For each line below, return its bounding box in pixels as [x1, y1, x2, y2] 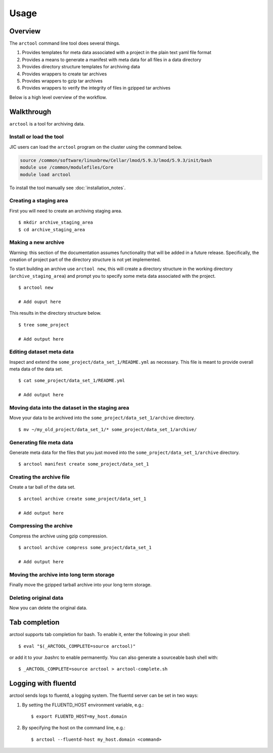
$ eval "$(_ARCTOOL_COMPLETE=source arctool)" [18, 643, 136, 649]
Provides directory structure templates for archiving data [22, 64, 140, 70]
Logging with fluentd [9, 679, 77, 688]
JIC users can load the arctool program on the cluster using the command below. [9, 144, 183, 150]
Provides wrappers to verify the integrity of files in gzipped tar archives [22, 85, 171, 91]
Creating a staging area [9, 197, 68, 204]
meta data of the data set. [9, 366, 63, 372]
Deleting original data [9, 594, 63, 601]
